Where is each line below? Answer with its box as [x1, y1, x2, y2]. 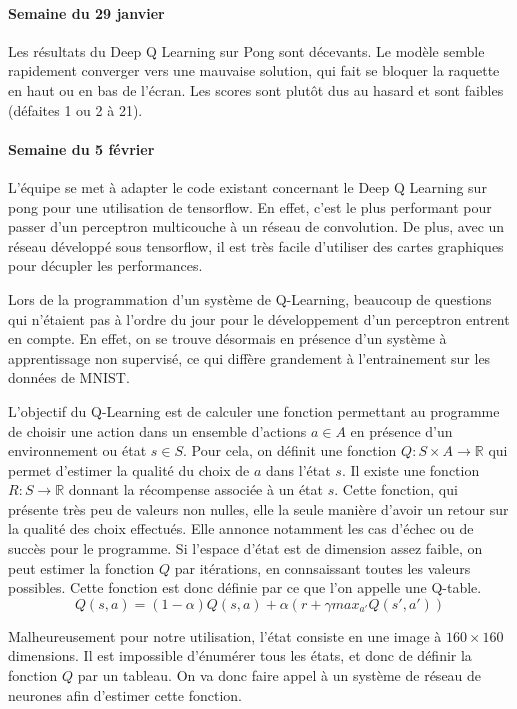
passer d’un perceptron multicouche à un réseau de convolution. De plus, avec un [8, 216, 505, 237]
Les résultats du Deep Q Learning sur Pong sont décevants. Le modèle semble [8, 40, 485, 61]
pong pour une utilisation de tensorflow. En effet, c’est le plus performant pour [8, 196, 492, 217]
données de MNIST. [8, 367, 130, 388]
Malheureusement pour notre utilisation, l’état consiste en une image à [8, 625, 442, 646]
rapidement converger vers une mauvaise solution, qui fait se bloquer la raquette [8, 60, 500, 81]
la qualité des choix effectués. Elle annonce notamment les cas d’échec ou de [8, 518, 474, 539]
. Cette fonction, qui [334, 479, 458, 500]
